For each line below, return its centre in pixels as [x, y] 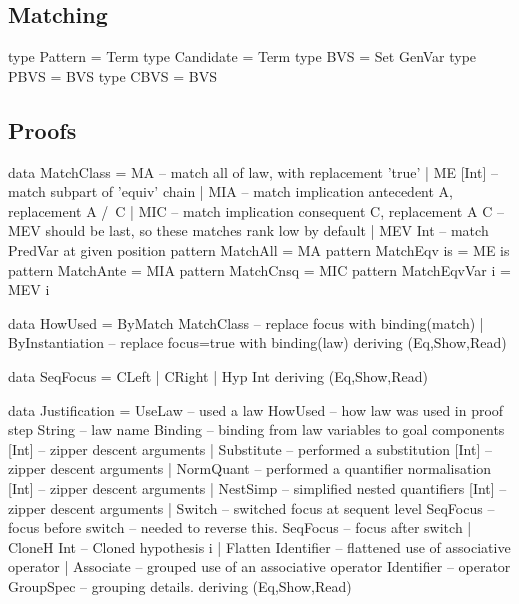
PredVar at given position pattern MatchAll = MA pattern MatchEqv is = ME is [259, 249]
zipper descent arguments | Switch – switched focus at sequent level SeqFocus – [251, 507]
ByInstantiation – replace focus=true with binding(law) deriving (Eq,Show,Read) [257, 342]
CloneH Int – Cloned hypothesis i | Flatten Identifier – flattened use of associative [259, 546]
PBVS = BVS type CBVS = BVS [113, 75]
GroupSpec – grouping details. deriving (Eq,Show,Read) [180, 585]
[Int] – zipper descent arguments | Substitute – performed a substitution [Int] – [250, 448]
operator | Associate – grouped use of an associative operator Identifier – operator [259, 566]
